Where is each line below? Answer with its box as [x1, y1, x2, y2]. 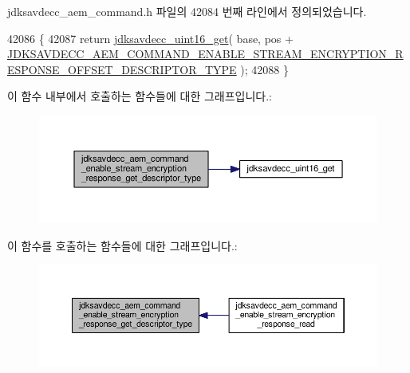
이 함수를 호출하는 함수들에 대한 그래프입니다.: [7, 237, 238, 253]
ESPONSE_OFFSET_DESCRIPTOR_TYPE [7, 61, 237, 77]
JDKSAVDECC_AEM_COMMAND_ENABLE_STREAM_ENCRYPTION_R [7, 45, 404, 62]
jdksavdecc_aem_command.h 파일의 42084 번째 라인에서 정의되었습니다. [7, 3, 367, 19]
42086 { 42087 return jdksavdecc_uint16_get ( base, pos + [7, 29, 294, 46]
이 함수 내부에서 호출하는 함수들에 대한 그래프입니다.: [7, 88, 272, 104]
